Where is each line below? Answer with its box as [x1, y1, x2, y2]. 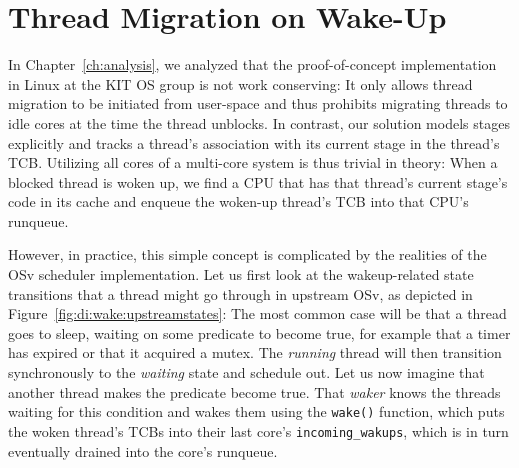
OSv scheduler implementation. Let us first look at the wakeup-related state [8, 264, 474, 285]
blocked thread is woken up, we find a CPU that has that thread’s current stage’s [8, 171, 508, 192]
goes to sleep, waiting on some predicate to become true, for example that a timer [8, 322, 511, 343]
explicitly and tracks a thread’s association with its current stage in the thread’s [8, 132, 500, 153]
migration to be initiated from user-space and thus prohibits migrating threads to [8, 93, 508, 114]
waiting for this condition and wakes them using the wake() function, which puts [8, 401, 505, 422]
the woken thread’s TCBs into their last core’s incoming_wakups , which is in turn [8, 420, 509, 441]
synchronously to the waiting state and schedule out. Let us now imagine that [8, 362, 485, 383]
